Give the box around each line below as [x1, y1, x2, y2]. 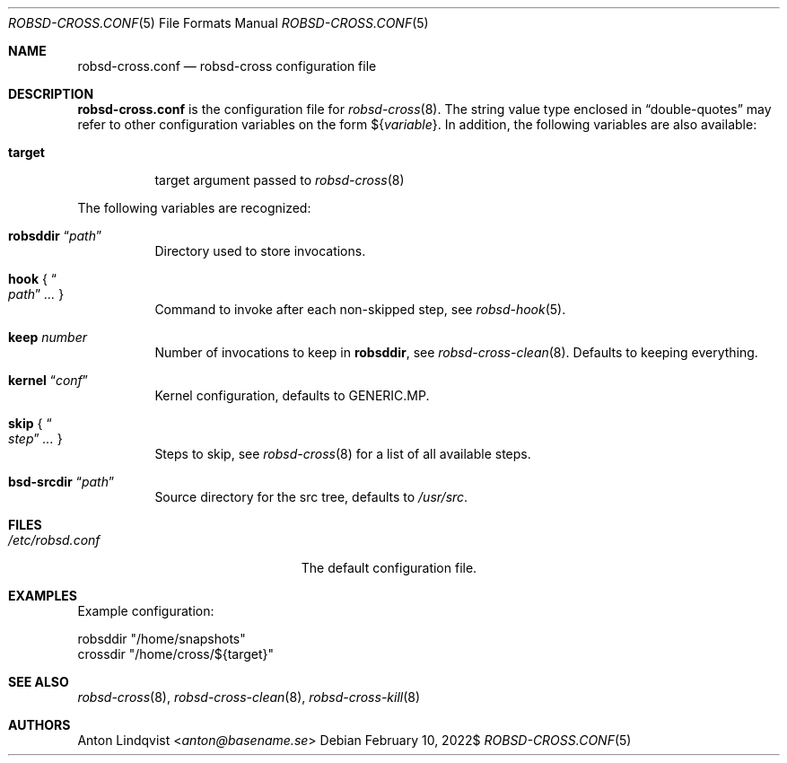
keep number [8, 329, 87, 345]
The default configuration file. [301, 560, 477, 575]
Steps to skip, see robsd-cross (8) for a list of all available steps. [154, 446, 531, 461]
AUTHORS [8, 717, 71, 732]
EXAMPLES [8, 588, 77, 603]
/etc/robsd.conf [8, 532, 101, 548]
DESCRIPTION [8, 86, 94, 101]
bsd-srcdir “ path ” [8, 474, 115, 489]
